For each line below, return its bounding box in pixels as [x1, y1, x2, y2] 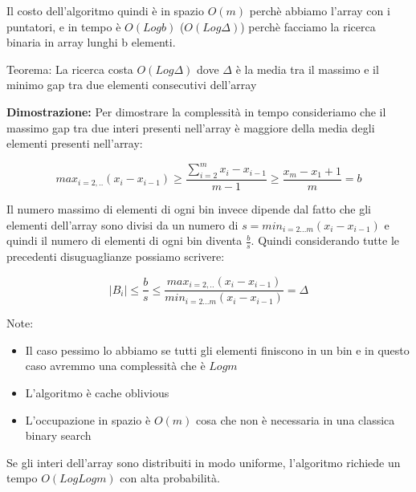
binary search [25, 427, 92, 444]
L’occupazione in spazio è [25, 411, 151, 428]
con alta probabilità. [120, 470, 220, 486]
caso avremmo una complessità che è [25, 357, 206, 374]
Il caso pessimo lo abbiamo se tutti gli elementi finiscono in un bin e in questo [25, 341, 410, 358]
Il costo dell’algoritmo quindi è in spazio [6, 2, 204, 18]
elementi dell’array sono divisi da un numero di [6, 216, 239, 233]
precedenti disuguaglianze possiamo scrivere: [6, 248, 225, 265]
